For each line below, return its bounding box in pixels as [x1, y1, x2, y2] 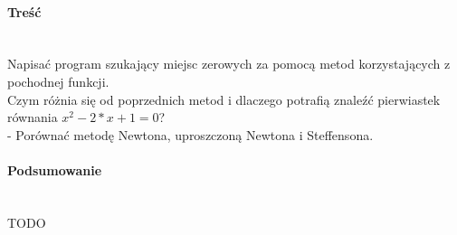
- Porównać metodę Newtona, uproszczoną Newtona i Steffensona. [7, 125, 374, 144]
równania [7, 108, 58, 127]
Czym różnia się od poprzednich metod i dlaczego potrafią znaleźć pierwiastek [7, 89, 441, 108]
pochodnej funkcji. [7, 71, 109, 90]
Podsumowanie [7, 160, 102, 179]
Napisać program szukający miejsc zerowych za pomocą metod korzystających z [7, 54, 451, 73]
